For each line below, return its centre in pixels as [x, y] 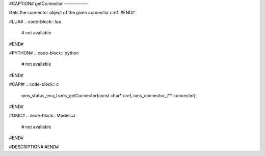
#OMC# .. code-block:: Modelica [42, 116]
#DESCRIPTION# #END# [34, 147]
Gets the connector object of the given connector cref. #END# [72, 13]
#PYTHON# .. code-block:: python [44, 53]
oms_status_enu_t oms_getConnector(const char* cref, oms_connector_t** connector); [109, 95]
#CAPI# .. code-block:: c [34, 84]
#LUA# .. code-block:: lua [35, 22]
